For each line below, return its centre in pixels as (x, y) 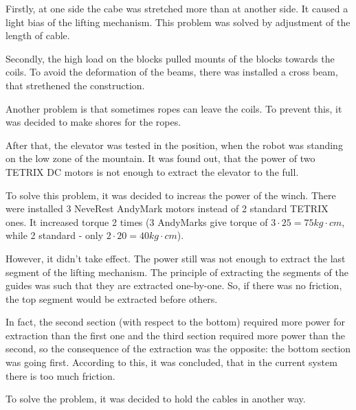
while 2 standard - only (55, 235)
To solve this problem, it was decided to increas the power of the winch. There (171, 195)
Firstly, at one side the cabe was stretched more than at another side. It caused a (177, 8)
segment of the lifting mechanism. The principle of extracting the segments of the (177, 272)
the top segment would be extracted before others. (112, 298)
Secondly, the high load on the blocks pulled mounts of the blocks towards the (170, 58)
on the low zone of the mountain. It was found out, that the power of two (160, 158)
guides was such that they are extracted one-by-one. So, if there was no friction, (174, 285)
